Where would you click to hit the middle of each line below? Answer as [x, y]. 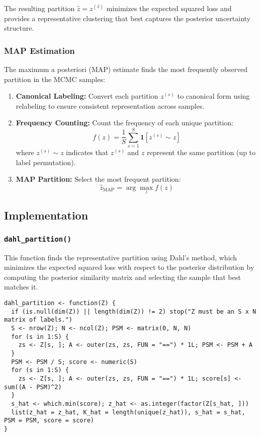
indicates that [87, 152]
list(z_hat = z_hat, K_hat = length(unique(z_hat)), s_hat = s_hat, [128, 412]
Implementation [46, 215]
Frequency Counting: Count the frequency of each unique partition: [124, 123]
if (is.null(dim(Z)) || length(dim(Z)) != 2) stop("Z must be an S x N [134, 311]
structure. [19, 28]
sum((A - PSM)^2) [33, 387]
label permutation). [46, 162]
